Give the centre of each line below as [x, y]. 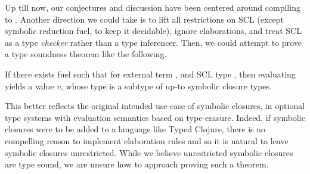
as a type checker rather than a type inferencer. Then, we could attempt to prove [153, 42]
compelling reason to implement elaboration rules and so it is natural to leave [147, 140]
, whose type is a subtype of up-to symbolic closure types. [166, 86]
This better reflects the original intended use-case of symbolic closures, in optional [155, 106]
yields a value [30, 86]
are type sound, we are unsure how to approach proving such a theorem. [137, 164]
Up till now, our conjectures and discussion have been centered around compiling [153, 7]
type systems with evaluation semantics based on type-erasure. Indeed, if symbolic [155, 117]
